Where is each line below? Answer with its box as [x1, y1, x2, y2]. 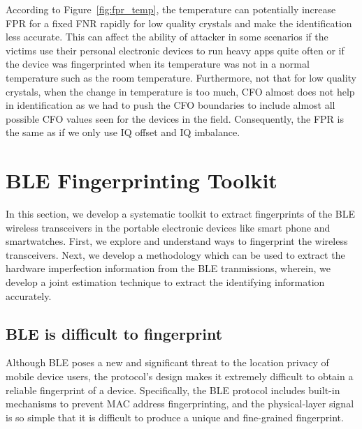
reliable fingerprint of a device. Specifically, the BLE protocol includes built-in [6, 382, 340, 397]
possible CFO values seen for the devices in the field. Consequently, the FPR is [6, 111, 344, 126]
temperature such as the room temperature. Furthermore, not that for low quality [6, 70, 356, 84]
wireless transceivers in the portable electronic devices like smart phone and [6, 220, 331, 234]
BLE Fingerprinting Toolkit [6, 166, 277, 195]
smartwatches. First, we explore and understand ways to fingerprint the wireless [6, 234, 348, 248]
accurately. [6, 288, 52, 303]
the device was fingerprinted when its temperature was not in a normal [6, 57, 310, 71]
